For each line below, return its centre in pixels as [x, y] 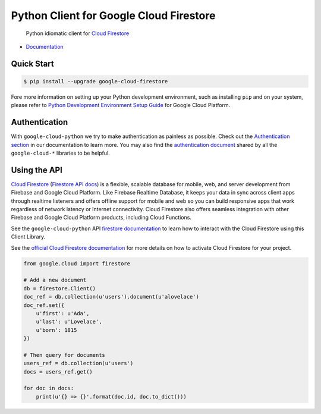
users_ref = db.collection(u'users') [78, 363]
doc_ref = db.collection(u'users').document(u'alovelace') [111, 297]
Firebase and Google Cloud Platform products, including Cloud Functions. [101, 218]
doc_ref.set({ [44, 305]
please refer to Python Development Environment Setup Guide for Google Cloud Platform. [121, 105]
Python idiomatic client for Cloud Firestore [78, 33]
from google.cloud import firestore [77, 264]
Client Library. [28, 237]
